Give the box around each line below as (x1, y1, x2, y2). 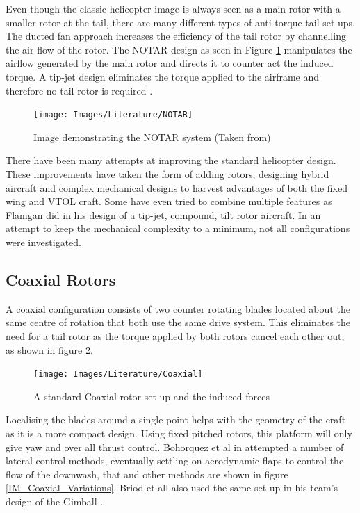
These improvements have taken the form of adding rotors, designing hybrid (6, 167, 329, 181)
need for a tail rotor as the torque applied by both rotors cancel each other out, (6, 328, 345, 343)
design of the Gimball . (6, 494, 104, 508)
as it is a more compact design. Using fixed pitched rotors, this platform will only (6, 425, 352, 440)
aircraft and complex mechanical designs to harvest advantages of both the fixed (6, 180, 347, 195)
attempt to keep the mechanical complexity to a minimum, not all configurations (6, 221, 350, 236)
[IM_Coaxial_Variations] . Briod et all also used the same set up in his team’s (6, 480, 338, 495)
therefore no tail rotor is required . (6, 83, 153, 97)
